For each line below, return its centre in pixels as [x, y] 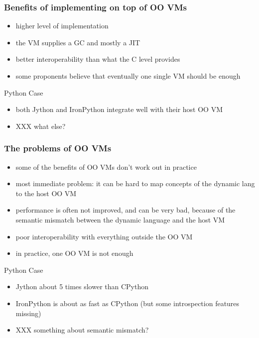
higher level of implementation [62, 26]
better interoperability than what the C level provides [98, 59]
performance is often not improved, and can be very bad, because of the [126, 210]
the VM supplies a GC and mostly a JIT [78, 42]
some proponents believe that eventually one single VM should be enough [128, 76]
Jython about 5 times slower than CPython [82, 286]
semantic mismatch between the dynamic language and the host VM [120, 219]
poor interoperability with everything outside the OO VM [104, 236]
